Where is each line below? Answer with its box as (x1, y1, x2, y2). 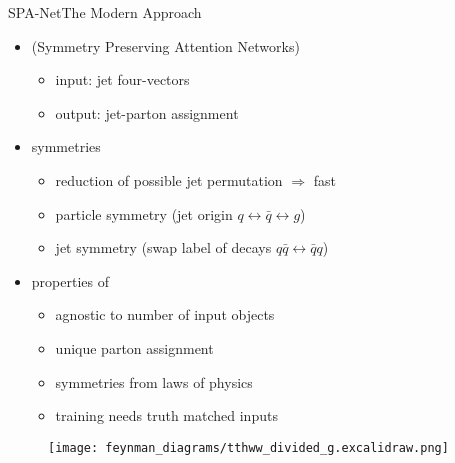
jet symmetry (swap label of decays (55, 237, 272, 258)
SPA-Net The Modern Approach (8, 2, 202, 22)
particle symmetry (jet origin (55, 203, 233, 224)
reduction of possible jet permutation (55, 169, 283, 190)
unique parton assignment (55, 337, 214, 358)
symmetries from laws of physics (55, 371, 253, 392)
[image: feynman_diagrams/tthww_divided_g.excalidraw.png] (48, 440, 449, 455)
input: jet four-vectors (55, 69, 190, 90)
